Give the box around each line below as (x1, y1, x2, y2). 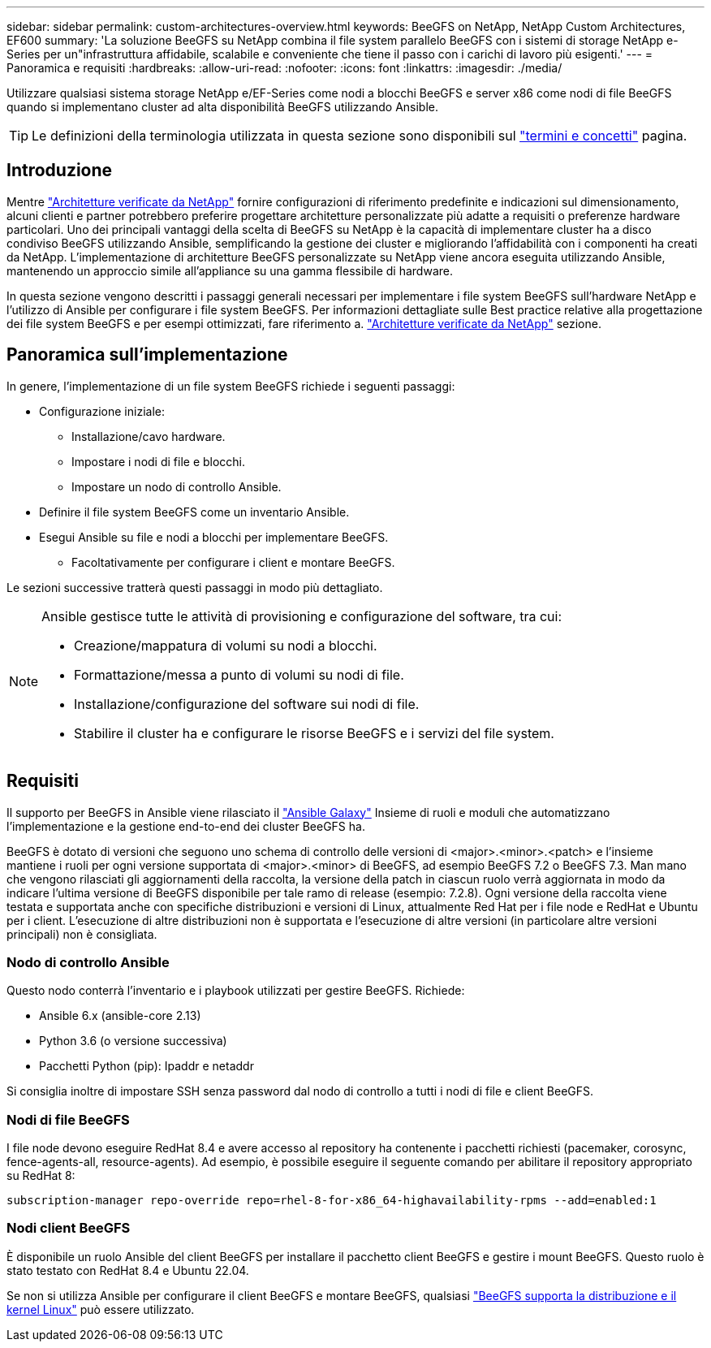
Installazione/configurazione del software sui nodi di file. (74, 695, 420, 712)
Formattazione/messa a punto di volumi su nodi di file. (74, 666, 404, 683)
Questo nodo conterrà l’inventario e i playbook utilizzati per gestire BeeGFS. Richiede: (6, 983, 465, 998)
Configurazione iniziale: (39, 404, 165, 418)
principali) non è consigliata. (6, 927, 157, 941)
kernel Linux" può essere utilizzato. (6, 1302, 195, 1316)
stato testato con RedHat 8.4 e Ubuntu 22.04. (6, 1263, 249, 1277)
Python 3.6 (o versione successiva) (39, 1034, 227, 1048)
